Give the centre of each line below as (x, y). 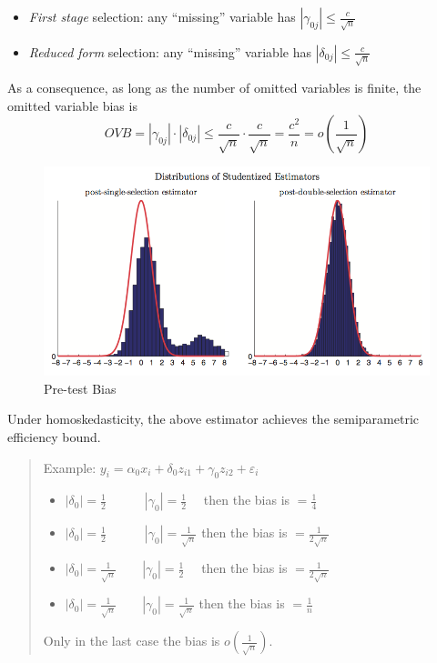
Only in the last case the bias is (132, 641)
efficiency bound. (54, 436)
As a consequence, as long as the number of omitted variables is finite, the (214, 87)
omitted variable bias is (72, 105)
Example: (70, 467)
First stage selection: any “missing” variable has (162, 16)
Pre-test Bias (80, 388)
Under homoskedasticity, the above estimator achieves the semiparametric (213, 419)
